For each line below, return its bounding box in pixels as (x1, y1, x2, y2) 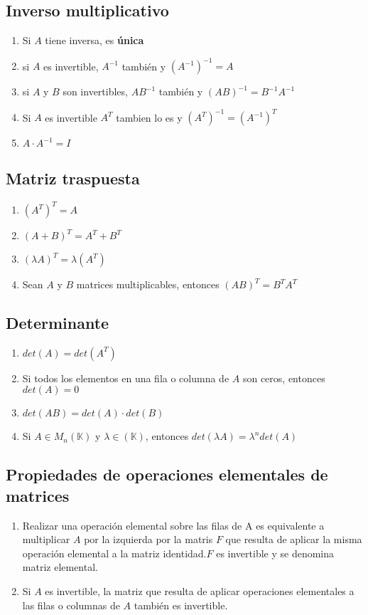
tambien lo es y (116, 110, 183, 125)
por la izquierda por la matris (84, 532, 213, 547)
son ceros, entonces (242, 370, 325, 385)
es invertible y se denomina (216, 545, 335, 560)
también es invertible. (134, 597, 228, 612)
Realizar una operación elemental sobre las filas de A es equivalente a (22, 517, 325, 532)
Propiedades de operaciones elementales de (6, 463, 328, 485)
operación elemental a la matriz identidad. (22, 545, 207, 560)
